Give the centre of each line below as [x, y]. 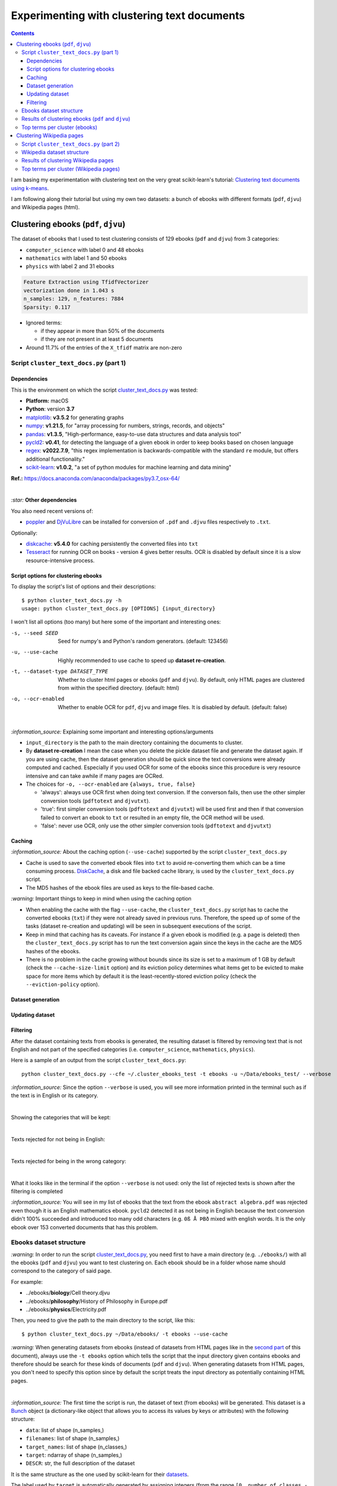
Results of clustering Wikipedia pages [68, 160]
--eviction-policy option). [63, 984]
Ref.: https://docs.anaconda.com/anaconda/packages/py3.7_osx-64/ [96, 478]
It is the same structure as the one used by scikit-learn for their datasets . [100, 1474]
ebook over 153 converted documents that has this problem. [85, 1227]
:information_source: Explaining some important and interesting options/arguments [112, 732]
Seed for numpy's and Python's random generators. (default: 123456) [143, 641]
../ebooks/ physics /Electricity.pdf [66, 1309]
